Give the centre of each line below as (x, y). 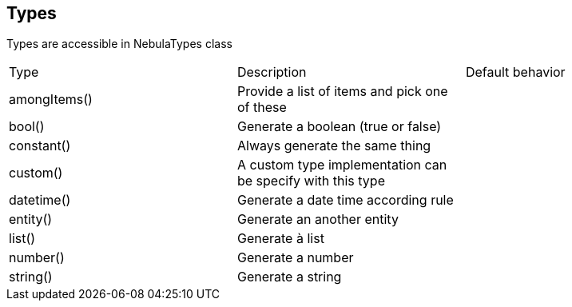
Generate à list (280, 239)
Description (272, 72)
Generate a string (289, 277)
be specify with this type (311, 181)
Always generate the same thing (334, 146)
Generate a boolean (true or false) (339, 127)
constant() (40, 146)
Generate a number (295, 258)
